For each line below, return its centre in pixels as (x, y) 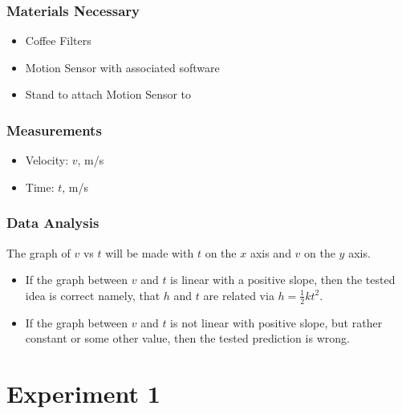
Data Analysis (53, 223)
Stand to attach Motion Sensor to (108, 94)
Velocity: (47, 160)
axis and (270, 252)
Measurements (54, 130)
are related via (239, 295)
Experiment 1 (83, 394)
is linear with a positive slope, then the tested (283, 280)
